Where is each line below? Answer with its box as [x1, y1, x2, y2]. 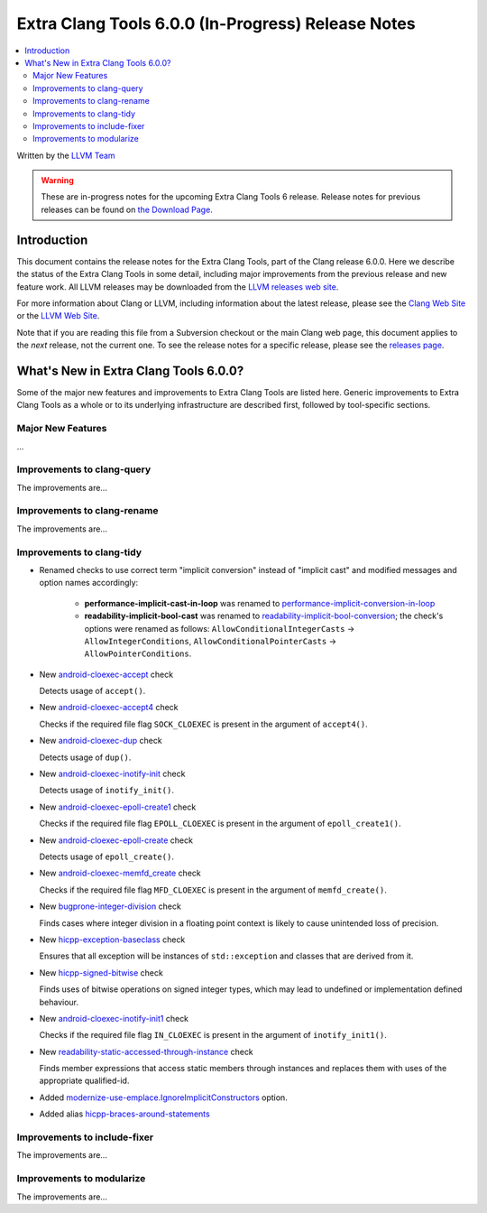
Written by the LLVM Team [16, 150, 116, 161]
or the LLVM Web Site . [16, 310, 100, 321]
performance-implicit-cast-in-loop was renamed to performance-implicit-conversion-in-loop [84, 597, 436, 608]
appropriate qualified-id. [39, 1075, 130, 1087]
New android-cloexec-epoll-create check [39, 835, 194, 846]
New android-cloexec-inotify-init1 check [39, 1013, 189, 1023]
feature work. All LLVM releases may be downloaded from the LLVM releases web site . [16, 281, 339, 292]
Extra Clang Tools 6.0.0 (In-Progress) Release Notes [16, 14, 416, 33]
